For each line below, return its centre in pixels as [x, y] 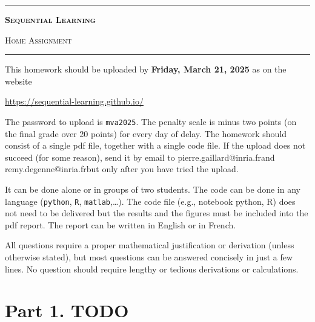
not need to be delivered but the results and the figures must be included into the [157, 213]
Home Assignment [38, 40]
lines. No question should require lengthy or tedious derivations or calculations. [152, 269]
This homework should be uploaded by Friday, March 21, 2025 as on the [146, 69]
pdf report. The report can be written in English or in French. [121, 224]
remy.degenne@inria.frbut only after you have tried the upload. [122, 169]
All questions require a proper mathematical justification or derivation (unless [150, 245]
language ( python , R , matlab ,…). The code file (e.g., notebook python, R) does [150, 201]
